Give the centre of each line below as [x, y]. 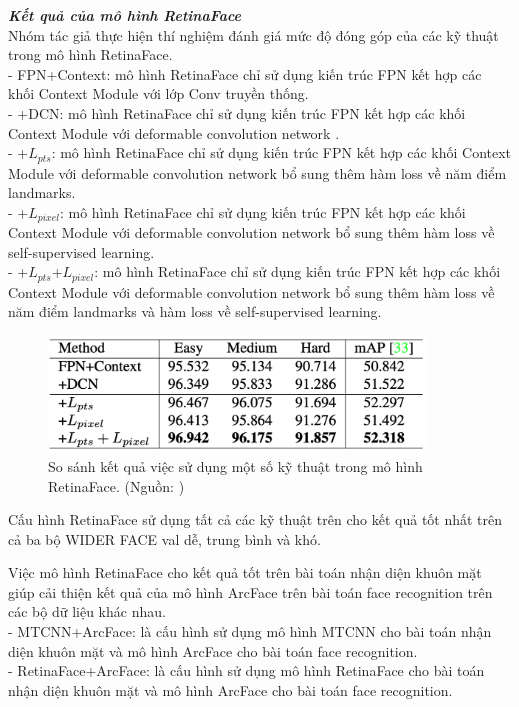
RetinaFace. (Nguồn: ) [116, 485]
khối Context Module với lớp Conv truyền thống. [158, 93]
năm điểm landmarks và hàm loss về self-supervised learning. [195, 311]
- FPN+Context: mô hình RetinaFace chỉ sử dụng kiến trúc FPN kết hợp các [245, 73]
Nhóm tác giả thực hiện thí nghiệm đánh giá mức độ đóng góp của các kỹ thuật [253, 34]
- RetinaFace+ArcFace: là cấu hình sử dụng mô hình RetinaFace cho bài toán [246, 670]
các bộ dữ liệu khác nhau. [87, 611]
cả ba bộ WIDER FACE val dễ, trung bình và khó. [164, 538]
